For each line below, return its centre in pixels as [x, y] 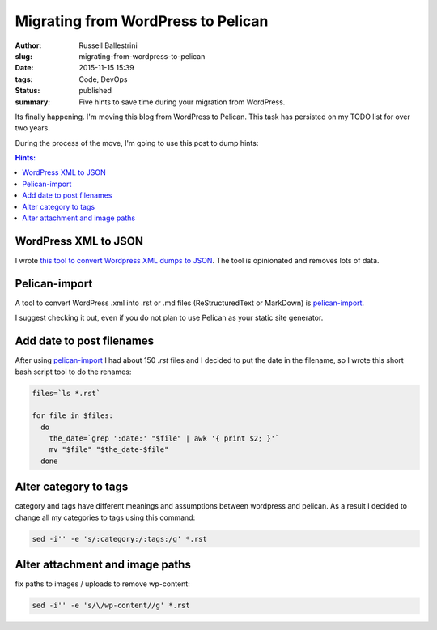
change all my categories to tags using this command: [105, 517]
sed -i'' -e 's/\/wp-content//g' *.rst [111, 606]
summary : [33, 102]
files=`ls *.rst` [66, 393]
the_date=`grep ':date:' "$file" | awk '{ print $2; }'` [164, 438]
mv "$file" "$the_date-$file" [109, 450]
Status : [28, 91]
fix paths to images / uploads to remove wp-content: [102, 584]
